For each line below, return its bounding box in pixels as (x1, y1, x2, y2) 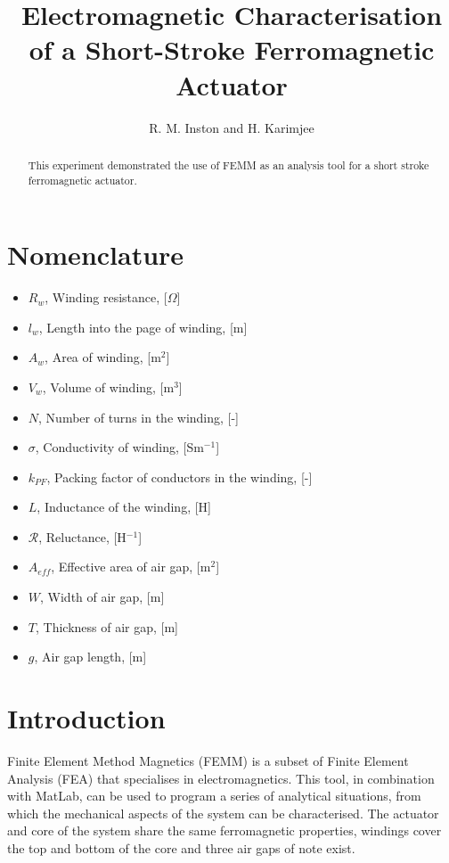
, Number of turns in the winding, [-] (38, 407, 240, 426)
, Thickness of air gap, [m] (35, 617, 179, 636)
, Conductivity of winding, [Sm (35, 438, 204, 456)
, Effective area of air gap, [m (51, 557, 211, 576)
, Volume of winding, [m (42, 377, 175, 396)
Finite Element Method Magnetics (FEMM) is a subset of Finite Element (7, 751, 409, 769)
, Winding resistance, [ (45, 288, 167, 307)
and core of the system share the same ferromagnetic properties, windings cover (7, 821, 442, 840)
